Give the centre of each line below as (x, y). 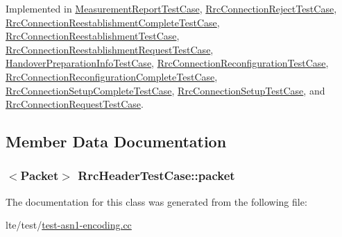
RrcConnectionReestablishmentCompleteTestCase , (113, 22)
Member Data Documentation (116, 141)
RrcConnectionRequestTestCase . (75, 104)
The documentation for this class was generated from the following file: (156, 201)
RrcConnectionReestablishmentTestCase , (93, 36)
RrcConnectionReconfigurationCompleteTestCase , (112, 76)
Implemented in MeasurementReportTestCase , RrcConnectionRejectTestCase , (171, 8)
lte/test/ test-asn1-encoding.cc (69, 225)
